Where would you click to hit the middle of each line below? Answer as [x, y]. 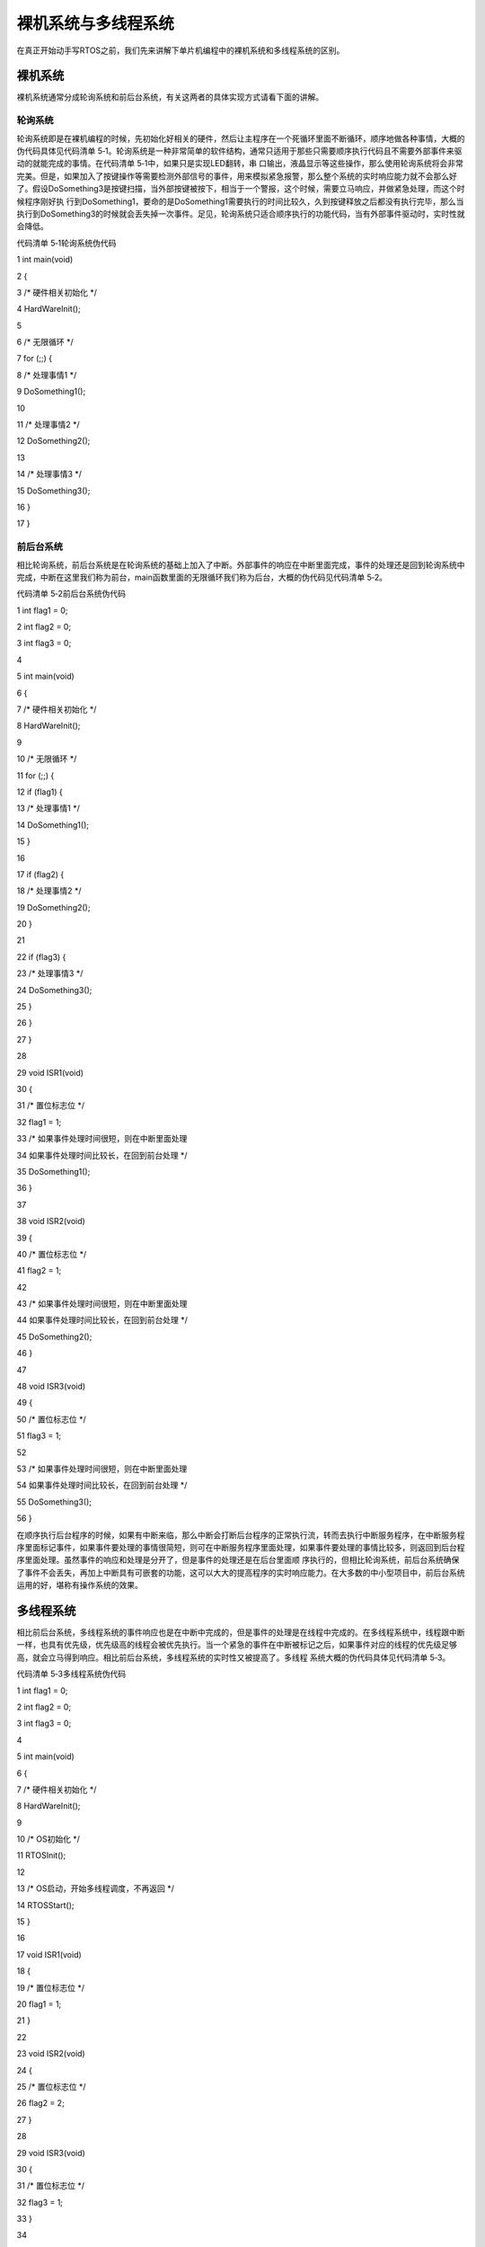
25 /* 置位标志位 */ [51, 2086]
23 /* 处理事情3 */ [50, 973]
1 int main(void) [45, 260]
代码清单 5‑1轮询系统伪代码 [66, 243]
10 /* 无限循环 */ [47, 759]
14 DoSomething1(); [53, 825]
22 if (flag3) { [41, 956]
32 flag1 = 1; [39, 1122]
